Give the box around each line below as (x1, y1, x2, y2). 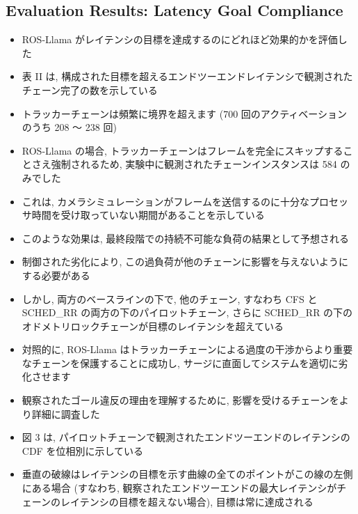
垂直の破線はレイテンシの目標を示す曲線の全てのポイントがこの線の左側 (22, 467, 353, 481)
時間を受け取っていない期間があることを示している (31, 208, 265, 222)
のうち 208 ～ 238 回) (22, 120, 117, 134)
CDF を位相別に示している (22, 443, 143, 458)
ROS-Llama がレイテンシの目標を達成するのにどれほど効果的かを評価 (22, 32, 338, 47)
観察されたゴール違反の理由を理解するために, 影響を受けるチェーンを (22, 393, 339, 407)
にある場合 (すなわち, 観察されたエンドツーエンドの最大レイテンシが (22, 481, 337, 495)
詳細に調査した (31, 406, 100, 421)
